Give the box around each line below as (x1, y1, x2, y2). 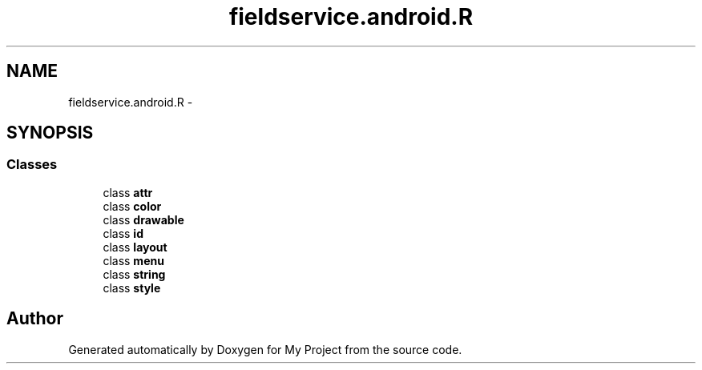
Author (6, 308, 63, 329)
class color (103, 199, 162, 213)
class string (103, 267, 166, 281)
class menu (103, 253, 164, 267)
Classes (6, 156, 58, 173)
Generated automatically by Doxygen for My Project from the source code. (68, 342, 462, 356)
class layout (103, 239, 167, 254)
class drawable (103, 212, 184, 227)
